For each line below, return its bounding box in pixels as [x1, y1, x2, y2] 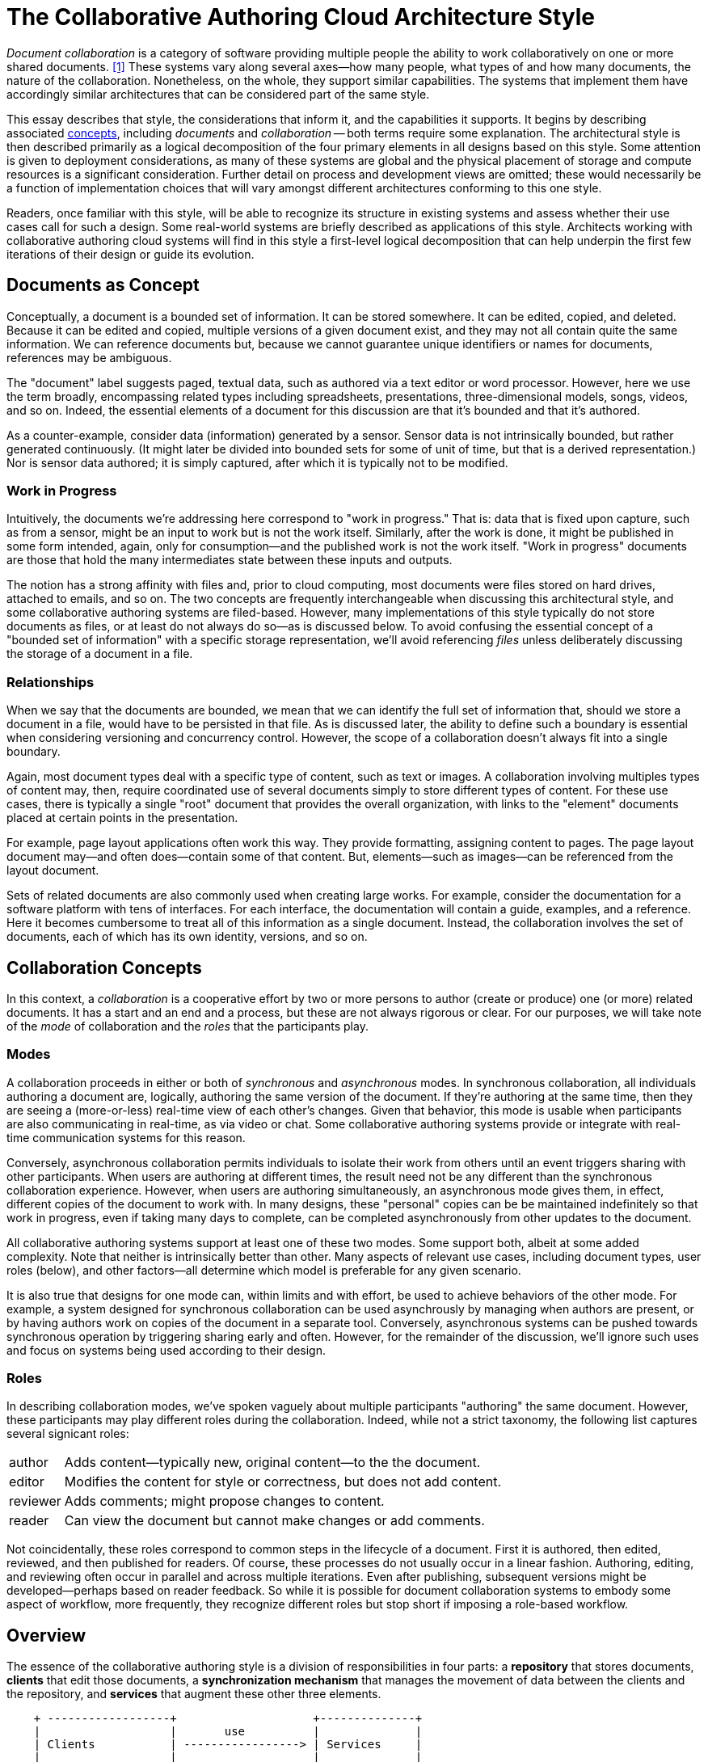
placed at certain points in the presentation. [6, 811, 238, 825]
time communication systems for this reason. [6, 1130, 246, 1144]
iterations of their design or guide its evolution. [6, 247, 255, 261]
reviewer [9, 1493, 61, 1510]
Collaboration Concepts [6, 957, 202, 978]
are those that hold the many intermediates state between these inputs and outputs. [6, 553, 453, 567]
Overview [6, 1625, 86, 1646]
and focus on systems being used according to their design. [6, 1343, 326, 1357]
